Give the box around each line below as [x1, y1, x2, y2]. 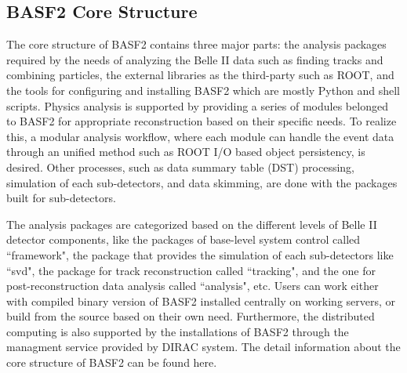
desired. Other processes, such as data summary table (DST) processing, [6, 158, 354, 175]
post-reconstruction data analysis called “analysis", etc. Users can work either [6, 277, 379, 294]
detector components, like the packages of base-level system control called [6, 231, 361, 248]
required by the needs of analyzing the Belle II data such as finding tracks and [6, 51, 383, 67]
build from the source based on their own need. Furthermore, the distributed [6, 308, 375, 324]
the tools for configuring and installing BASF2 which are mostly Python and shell [6, 81, 400, 98]
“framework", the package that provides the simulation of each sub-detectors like [6, 246, 394, 263]
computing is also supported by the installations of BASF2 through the [6, 323, 349, 339]
